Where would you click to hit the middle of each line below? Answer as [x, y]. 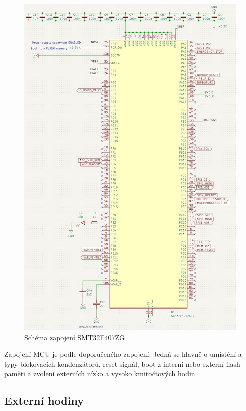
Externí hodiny [44, 401]
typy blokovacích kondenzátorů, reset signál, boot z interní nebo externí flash [122, 364]
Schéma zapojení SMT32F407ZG [74, 337]
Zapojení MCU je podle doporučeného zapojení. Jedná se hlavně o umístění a [123, 354]
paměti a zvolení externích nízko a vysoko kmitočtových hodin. [101, 374]
